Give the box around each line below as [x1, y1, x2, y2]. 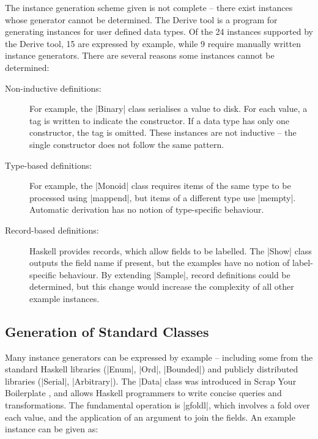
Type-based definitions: [5, 158, 92, 171]
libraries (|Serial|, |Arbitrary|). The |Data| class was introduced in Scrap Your [5, 374, 297, 387]
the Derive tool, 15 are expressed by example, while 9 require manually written [5, 37, 301, 50]
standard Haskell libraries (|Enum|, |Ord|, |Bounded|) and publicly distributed [5, 363, 298, 375]
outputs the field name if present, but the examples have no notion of [29, 256, 290, 269]
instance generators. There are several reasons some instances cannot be [5, 49, 275, 62]
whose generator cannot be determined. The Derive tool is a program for [5, 13, 278, 26]
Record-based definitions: [5, 223, 99, 236]
